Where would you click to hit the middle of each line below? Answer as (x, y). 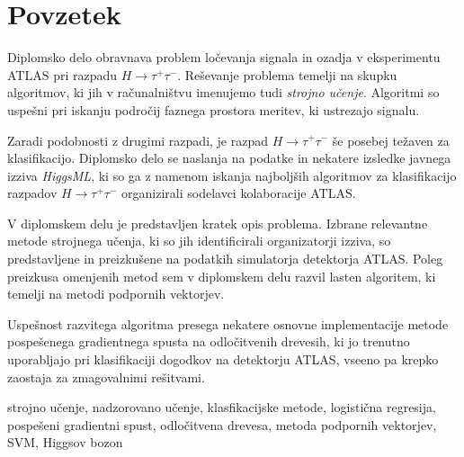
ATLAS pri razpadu (62, 74)
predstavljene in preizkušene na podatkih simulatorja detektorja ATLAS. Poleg (225, 259)
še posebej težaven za (391, 140)
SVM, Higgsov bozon (65, 442)
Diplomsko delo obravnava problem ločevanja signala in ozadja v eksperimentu (224, 57)
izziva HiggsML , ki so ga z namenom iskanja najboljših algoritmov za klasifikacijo (232, 175)
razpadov (32, 193)
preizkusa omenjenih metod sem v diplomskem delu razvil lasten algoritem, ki (222, 276)
